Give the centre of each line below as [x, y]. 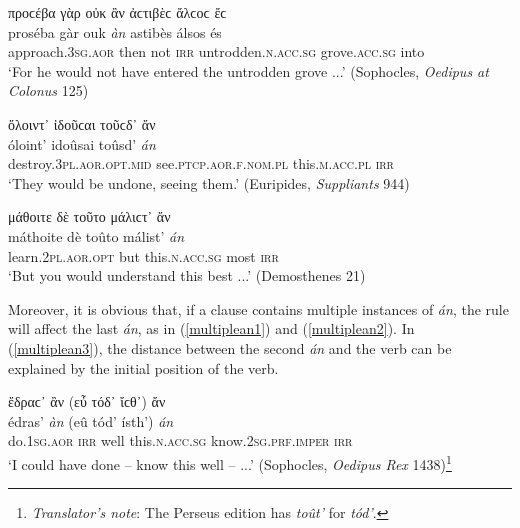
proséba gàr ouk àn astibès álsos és [115, 31]
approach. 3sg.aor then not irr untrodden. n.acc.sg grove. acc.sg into [216, 51]
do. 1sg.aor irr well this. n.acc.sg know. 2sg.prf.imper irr [180, 440]
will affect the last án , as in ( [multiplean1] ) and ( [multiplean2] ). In [211, 328]
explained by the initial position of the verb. [143, 367]
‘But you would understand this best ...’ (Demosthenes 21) [187, 275]
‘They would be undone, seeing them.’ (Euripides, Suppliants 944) [209, 182]
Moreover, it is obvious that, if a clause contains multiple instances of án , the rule [258, 308]
